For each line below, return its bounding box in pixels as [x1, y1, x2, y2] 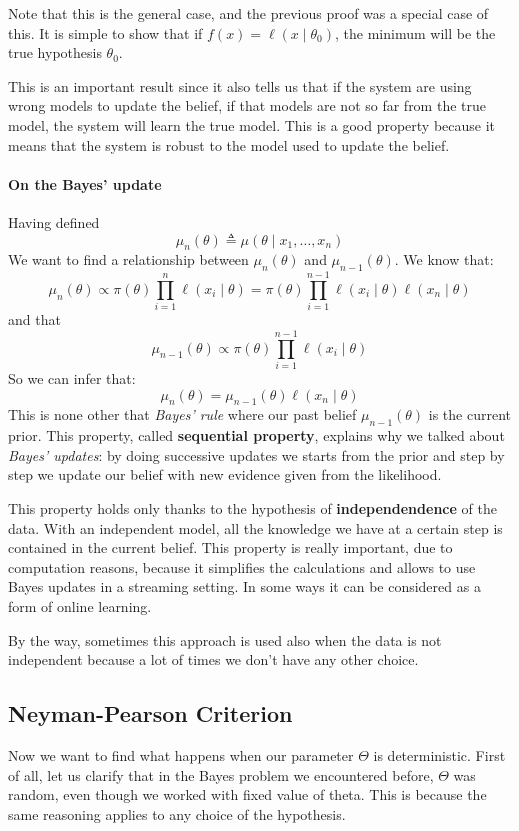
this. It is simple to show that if [8, 22, 203, 43]
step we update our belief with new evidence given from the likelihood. [8, 464, 442, 485]
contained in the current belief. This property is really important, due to [8, 537, 453, 558]
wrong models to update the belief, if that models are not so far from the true [8, 95, 486, 116]
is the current [428, 404, 512, 425]
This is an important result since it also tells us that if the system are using [8, 75, 472, 96]
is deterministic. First [373, 744, 506, 765]
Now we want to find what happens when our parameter [8, 744, 354, 765]
